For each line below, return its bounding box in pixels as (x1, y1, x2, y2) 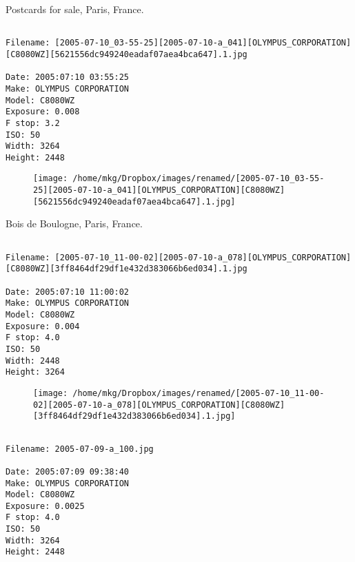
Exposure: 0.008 (6, 107, 80, 117)
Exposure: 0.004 (6, 321, 80, 331)
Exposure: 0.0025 (6, 501, 85, 511)
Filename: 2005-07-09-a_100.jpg (6, 444, 154, 454)
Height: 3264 (6, 367, 65, 377)
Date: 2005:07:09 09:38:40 (6, 466, 129, 477)
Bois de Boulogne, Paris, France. (6, 216, 143, 231)
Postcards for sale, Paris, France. (6, 2, 144, 16)
